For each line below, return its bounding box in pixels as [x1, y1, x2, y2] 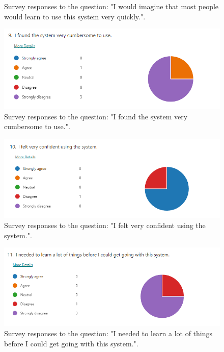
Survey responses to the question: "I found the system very [4, 111, 188, 121]
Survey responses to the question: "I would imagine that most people [4, 1, 219, 11]
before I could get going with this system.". [4, 338, 138, 348]
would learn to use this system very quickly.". [4, 11, 146, 21]
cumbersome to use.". [4, 121, 70, 132]
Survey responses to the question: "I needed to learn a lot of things [4, 328, 213, 338]
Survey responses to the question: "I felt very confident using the [4, 220, 206, 231]
